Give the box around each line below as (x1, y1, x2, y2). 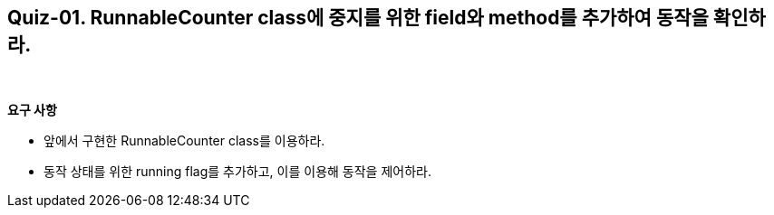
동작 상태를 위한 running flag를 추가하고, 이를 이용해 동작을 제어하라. (44, 164, 431, 180)
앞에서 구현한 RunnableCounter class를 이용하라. (44, 133, 325, 149)
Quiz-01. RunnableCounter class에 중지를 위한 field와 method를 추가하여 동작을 (7, 6, 709, 29)
